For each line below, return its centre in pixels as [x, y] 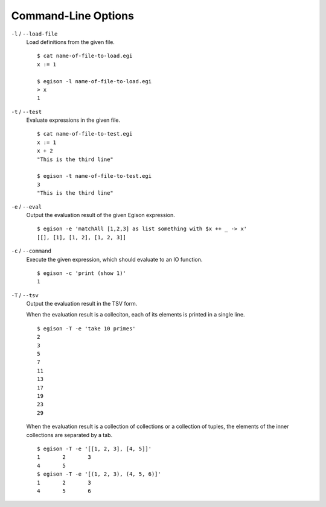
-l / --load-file [34, 34]
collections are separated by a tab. [69, 435]
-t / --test [27, 112]
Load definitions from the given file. [70, 42]
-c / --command [31, 251]
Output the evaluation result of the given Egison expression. [101, 215]
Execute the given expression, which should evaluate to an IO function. [114, 259]
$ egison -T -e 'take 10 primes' [86, 328]
